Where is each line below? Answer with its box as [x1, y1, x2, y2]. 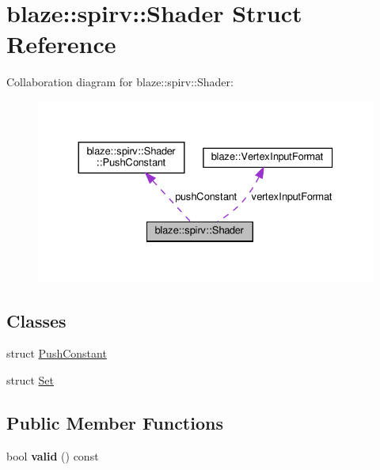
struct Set [6, 371, 55, 388]
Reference [6, 28, 116, 60]
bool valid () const [6, 447, 99, 464]
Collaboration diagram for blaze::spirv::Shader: [6, 74, 234, 90]
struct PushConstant [6, 345, 107, 362]
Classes [6, 308, 66, 332]
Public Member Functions [6, 410, 223, 434]
